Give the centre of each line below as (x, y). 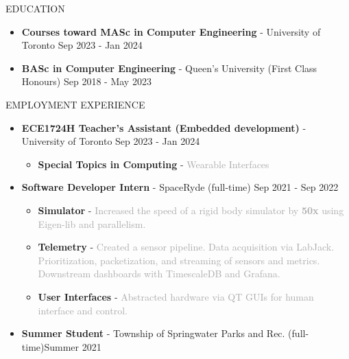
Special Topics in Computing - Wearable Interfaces (154, 164)
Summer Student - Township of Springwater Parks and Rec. (153, 333)
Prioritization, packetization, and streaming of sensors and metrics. (179, 260)
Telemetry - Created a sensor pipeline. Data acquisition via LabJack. (186, 247)
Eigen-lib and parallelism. (92, 223)
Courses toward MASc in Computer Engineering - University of (171, 31)
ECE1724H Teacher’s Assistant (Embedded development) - (164, 127)
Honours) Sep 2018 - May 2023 (86, 81)
